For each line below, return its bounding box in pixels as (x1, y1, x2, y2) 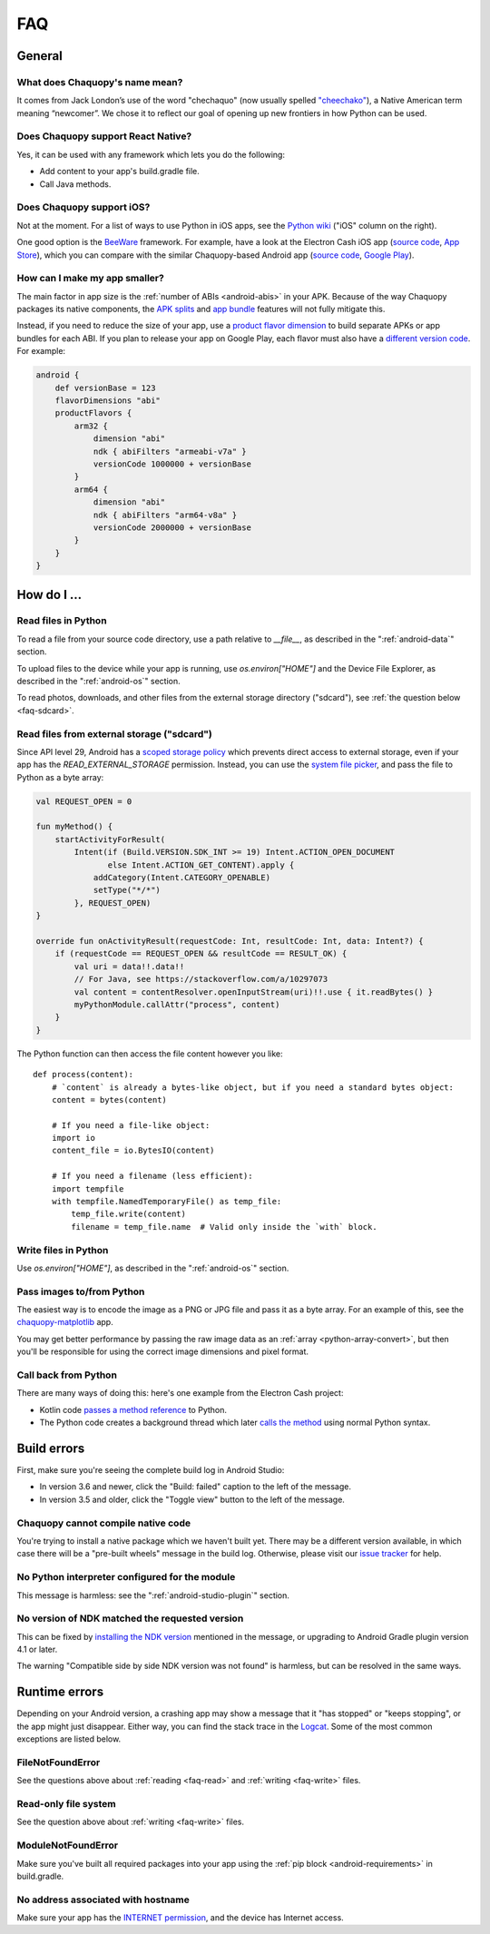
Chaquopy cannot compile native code (16, 1517, 191, 1529)
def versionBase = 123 (54, 382, 156, 393)
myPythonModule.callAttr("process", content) (73, 999, 280, 1009)
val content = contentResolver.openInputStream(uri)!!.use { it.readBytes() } (73, 987, 434, 997)
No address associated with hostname (16, 1893, 191, 1906)
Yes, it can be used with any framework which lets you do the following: (16, 149, 286, 160)
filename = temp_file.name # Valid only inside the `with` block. (71, 1222, 377, 1232)
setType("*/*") (93, 885, 161, 896)
